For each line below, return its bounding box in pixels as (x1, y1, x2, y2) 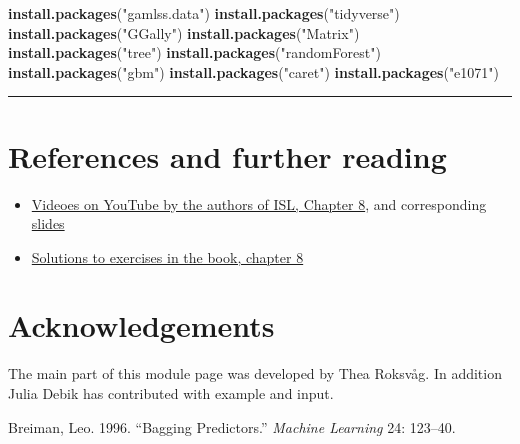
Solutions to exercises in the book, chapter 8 (31, 246, 304, 267)
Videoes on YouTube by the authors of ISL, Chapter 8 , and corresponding (31, 193, 487, 214)
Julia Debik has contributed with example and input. (8, 383, 334, 403)
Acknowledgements (8, 305, 275, 346)
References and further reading (8, 135, 447, 176)
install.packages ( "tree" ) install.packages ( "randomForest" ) (8, 42, 381, 63)
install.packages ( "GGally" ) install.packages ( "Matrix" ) (8, 22, 360, 43)
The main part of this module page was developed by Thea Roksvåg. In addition (8, 363, 502, 384)
